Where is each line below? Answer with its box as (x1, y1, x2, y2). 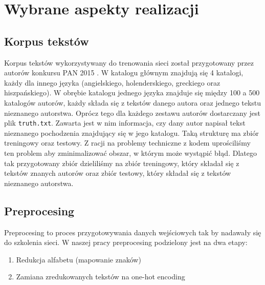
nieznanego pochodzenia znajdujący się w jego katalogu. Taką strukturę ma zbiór (4, 127, 259, 138)
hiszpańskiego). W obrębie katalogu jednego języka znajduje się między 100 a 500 (4, 87, 260, 98)
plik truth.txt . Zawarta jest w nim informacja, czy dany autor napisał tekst (4, 117, 246, 128)
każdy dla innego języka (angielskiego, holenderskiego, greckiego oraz (4, 77, 220, 88)
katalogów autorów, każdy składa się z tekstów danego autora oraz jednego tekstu (4, 97, 261, 108)
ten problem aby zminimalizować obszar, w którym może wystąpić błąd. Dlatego (4, 147, 257, 158)
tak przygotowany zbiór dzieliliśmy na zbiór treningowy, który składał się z (4, 157, 239, 168)
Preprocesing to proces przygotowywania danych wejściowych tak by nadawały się (4, 227, 261, 237)
